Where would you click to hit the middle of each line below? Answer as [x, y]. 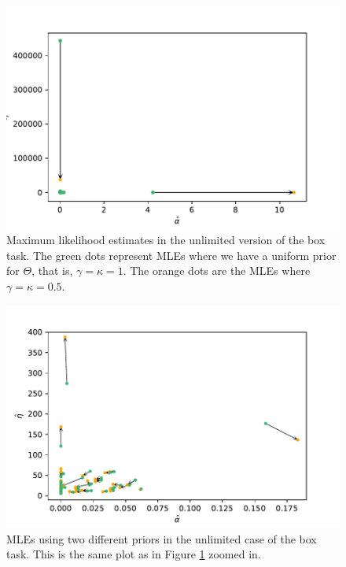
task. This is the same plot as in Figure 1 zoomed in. [134, 554]
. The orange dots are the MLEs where [217, 271]
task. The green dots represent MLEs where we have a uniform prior [171, 255]
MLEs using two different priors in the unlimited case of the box [162, 538]
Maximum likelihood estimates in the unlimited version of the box [166, 240]
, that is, [52, 271]
